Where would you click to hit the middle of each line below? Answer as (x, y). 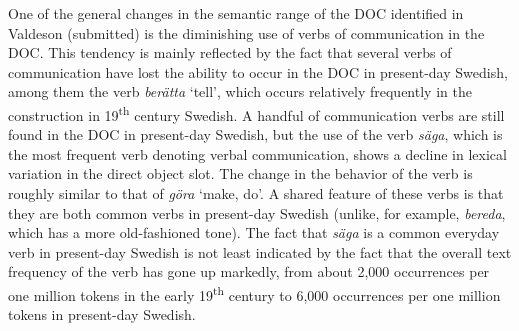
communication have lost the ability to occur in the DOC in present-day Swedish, (258, 71)
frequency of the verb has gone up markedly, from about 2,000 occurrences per (249, 271)
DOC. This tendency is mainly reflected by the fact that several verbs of (230, 52)
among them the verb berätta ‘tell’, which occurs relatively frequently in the (240, 91)
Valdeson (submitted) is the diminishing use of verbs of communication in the (246, 32)
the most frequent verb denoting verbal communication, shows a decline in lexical (257, 153)
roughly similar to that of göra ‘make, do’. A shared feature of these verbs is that (256, 193)
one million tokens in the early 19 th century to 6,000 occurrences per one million (254, 293)
